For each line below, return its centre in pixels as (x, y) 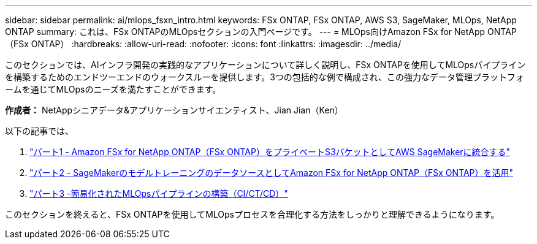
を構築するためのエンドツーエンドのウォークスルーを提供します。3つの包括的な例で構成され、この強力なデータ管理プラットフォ (265, 77)
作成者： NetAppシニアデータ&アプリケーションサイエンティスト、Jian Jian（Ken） (174, 110)
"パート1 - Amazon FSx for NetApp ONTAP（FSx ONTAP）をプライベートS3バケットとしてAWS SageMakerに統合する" (270, 152)
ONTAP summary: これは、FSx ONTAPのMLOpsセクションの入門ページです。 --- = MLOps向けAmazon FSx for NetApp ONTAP (261, 32)
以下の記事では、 (39, 131)
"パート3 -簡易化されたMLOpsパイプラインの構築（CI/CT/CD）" (159, 193)
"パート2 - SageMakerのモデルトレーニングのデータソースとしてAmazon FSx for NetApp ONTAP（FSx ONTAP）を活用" (272, 173)
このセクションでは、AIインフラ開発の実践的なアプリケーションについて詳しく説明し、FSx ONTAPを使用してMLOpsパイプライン (265, 65)
